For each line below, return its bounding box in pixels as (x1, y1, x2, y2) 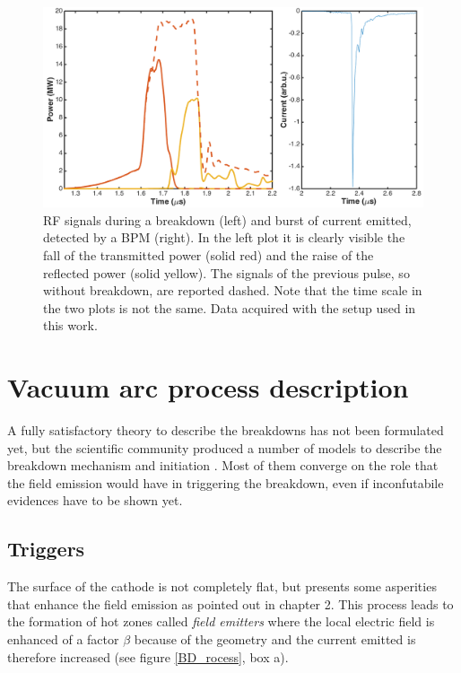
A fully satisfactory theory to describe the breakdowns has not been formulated (7, 421, 444, 440)
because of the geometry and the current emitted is (134, 630, 416, 648)
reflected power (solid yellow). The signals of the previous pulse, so (43, 263, 410, 282)
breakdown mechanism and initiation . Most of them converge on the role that (7, 456, 439, 475)
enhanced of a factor (7, 630, 119, 648)
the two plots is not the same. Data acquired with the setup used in (43, 298, 416, 317)
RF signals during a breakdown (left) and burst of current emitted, (43, 210, 412, 229)
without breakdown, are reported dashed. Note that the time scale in (43, 281, 422, 300)
